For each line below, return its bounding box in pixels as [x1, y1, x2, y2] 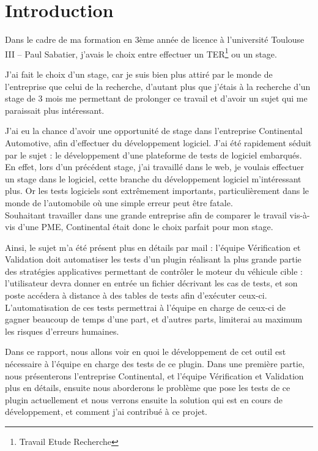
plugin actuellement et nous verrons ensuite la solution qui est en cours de [5, 393, 283, 406]
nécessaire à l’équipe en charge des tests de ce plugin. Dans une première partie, [5, 357, 305, 370]
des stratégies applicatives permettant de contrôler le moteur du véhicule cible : [5, 264, 303, 277]
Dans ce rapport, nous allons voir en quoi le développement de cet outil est [5, 345, 286, 358]
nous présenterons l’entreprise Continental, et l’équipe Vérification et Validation [5, 369, 304, 382]
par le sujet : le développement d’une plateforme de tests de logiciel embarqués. [5, 148, 302, 161]
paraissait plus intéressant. [5, 103, 105, 116]
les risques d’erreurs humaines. [5, 324, 119, 337]
